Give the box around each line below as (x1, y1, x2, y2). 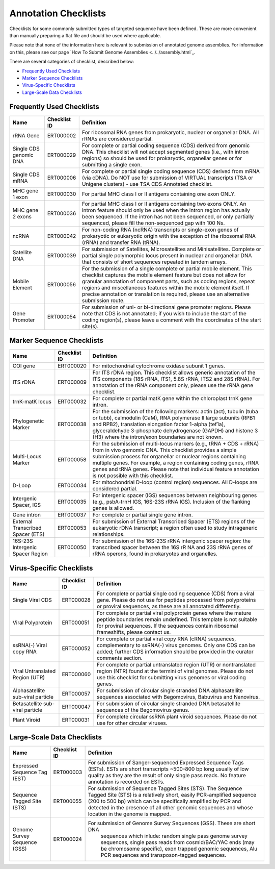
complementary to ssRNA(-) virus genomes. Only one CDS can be (97, 641, 256, 649)
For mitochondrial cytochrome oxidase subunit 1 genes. (92, 362, 225, 369)
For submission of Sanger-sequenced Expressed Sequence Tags (88, 759, 244, 766)
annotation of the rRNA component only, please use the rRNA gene (92, 382, 254, 389)
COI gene (12, 362, 36, 369)
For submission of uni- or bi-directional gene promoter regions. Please (81, 304, 251, 311)
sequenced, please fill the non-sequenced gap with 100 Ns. (81, 219, 225, 227)
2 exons (12, 213, 32, 220)
